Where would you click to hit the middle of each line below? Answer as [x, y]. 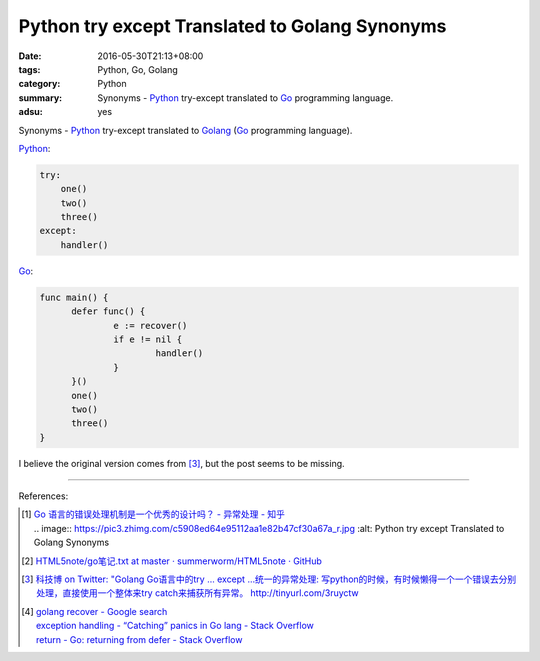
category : [39, 84]
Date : [30, 56]
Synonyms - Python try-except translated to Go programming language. [245, 97]
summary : [40, 97]
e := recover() [150, 325]
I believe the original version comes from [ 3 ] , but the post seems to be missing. [181, 463]
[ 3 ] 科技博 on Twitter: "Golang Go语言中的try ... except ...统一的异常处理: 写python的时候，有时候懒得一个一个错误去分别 [269, 579]
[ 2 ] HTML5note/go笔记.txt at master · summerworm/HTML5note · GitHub [171, 561]
